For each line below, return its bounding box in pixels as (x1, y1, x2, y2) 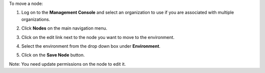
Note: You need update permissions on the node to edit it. (9, 61, 126, 67)
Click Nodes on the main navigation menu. (21, 25, 107, 31)
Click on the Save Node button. (21, 52, 85, 58)
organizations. (21, 16, 51, 22)
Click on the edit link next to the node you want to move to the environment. (21, 34, 175, 40)
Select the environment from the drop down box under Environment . (21, 43, 160, 49)
